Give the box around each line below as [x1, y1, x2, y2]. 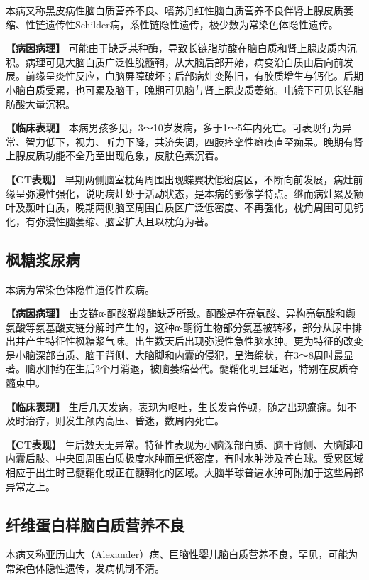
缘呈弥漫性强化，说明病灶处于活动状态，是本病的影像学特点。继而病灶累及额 [6, 186, 363, 200]
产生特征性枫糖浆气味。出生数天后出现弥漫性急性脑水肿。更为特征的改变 [25, 333, 363, 348]
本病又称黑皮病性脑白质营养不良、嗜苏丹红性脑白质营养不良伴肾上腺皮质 [6, 3, 343, 17]
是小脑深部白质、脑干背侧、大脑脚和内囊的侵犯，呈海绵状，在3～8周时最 [6, 347, 343, 362]
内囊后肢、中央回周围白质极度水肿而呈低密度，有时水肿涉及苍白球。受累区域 [6, 451, 363, 466]
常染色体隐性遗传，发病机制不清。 [6, 561, 165, 576]
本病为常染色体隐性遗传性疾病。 [6, 281, 155, 296]
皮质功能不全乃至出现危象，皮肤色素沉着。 [25, 148, 224, 163]
